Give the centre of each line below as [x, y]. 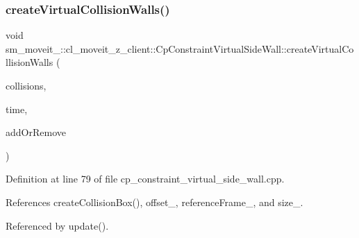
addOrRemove [36, 132]
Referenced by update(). [57, 225]
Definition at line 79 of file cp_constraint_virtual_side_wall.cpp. [145, 179]
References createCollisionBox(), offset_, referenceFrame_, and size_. [155, 202]
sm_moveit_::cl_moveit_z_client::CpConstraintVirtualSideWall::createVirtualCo [180, 48]
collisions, [26, 85]
